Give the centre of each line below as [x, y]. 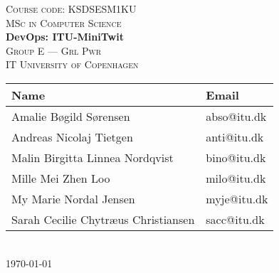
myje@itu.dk [237, 198]
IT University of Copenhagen [72, 64]
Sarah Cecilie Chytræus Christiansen [103, 219]
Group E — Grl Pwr [54, 50]
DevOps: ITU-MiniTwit [65, 37]
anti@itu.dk [235, 136]
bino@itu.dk [236, 157]
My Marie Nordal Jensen [73, 198]
